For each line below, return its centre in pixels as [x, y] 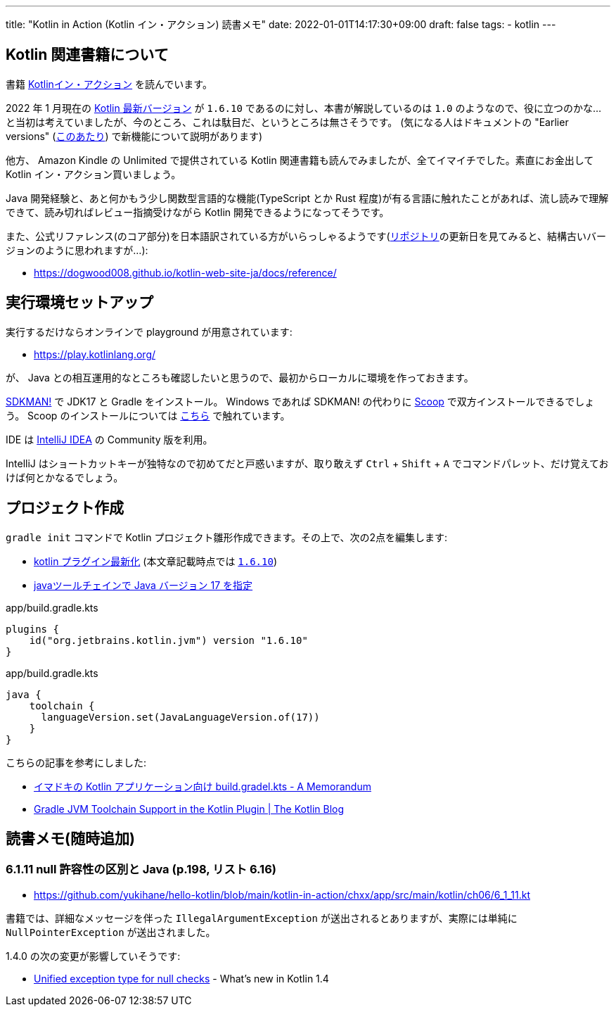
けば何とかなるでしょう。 [65, 477]
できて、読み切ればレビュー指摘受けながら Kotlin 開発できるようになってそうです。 [198, 212]
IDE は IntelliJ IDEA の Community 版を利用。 [109, 439]
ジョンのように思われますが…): [77, 250]
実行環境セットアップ [79, 303]
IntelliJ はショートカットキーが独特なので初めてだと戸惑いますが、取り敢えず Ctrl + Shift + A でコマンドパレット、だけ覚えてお [307, 463]
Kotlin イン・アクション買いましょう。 [94, 174]
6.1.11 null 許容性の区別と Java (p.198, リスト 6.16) [141, 869]
